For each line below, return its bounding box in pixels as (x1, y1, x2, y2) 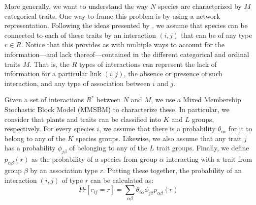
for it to (228, 123, 253, 134)
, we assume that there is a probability (99, 123, 216, 134)
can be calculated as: (90, 175, 154, 185)
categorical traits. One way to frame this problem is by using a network (4, 10, 220, 21)
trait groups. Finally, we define (156, 143, 249, 153)
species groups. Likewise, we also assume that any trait (75, 133, 242, 143)
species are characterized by (158, 1, 242, 11)
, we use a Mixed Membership (151, 94, 241, 105)
